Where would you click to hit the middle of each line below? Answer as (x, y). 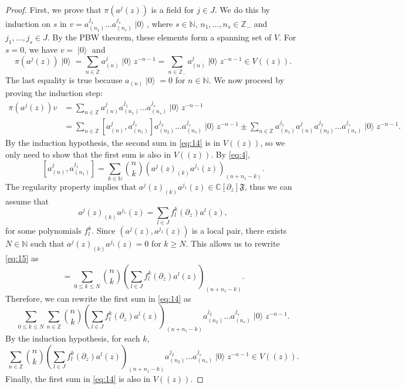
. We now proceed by (247, 80)
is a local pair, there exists (239, 231)
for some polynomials (43, 231)
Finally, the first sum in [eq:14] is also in (78, 378)
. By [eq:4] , (230, 154)
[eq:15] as (22, 258)
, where (160, 23)
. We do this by (242, 9)
